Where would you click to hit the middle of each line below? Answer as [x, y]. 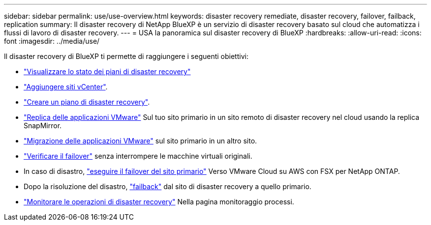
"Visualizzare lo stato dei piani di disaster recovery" [107, 71]
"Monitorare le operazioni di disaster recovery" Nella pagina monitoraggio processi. [159, 202]
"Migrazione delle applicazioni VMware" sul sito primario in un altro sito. [140, 141]
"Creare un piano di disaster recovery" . [87, 102]
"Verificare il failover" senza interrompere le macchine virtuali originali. [138, 156]
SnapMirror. [43, 126]
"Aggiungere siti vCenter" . [66, 87]
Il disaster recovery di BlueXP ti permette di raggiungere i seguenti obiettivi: [126, 56]
